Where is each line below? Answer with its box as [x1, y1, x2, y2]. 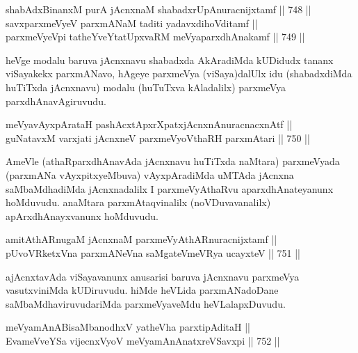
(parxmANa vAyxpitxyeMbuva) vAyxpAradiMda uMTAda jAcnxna [6, 167, 294, 182]
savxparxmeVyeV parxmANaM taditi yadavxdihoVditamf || [6, 15, 258, 30]
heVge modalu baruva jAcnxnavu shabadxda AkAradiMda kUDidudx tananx [6, 52, 334, 67]
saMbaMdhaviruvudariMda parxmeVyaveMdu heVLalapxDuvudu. [6, 296, 286, 311]
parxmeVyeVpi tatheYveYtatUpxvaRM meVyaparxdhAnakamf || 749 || [6, 29, 305, 44]
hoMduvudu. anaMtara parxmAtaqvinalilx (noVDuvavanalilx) [6, 195, 271, 210]
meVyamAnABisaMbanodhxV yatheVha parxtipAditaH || [6, 320, 250, 334]
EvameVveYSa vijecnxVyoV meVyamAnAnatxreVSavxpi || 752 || [6, 333, 280, 347]
